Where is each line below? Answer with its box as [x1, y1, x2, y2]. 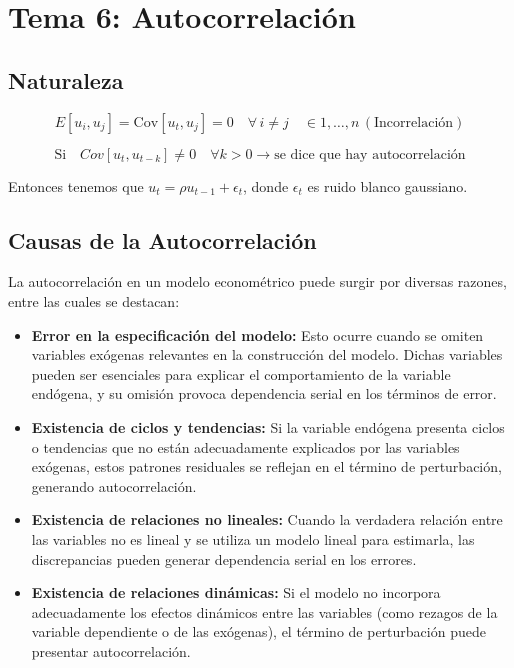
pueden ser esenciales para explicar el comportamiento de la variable [31, 363, 451, 384]
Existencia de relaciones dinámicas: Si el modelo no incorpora [31, 582, 441, 603]
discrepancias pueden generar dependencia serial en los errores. [31, 548, 417, 569]
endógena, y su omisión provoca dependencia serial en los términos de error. [31, 383, 497, 404]
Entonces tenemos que [8, 175, 144, 196]
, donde [243, 175, 289, 196]
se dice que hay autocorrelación [274, 147, 466, 162]
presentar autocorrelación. [31, 640, 191, 661]
